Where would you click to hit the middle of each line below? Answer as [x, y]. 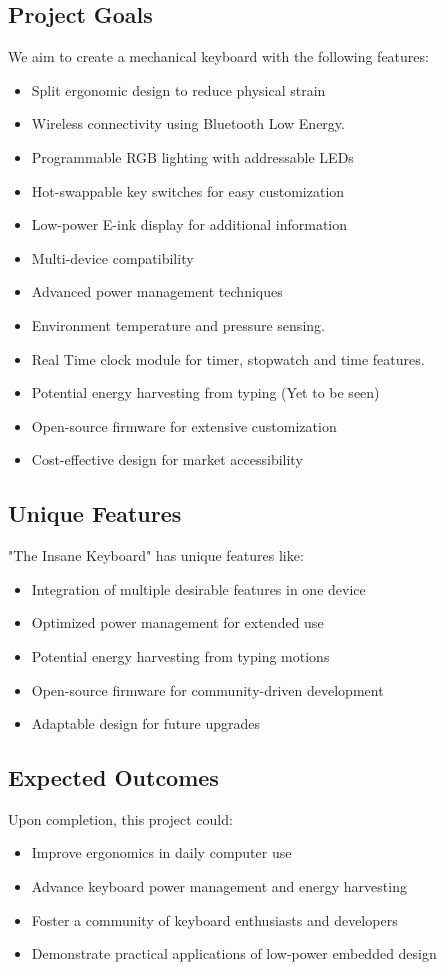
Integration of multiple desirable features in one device [198, 588]
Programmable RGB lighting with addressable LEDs [192, 156]
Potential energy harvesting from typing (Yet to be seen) [205, 392]
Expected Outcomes [113, 777]
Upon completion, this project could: [120, 818]
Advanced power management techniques [157, 291]
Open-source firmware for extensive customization [184, 425]
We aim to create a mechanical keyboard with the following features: [218, 56]
